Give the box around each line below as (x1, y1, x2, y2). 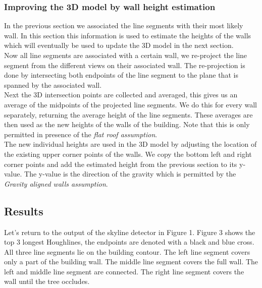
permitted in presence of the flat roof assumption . (4, 129, 158, 139)
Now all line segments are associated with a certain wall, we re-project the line (4, 50, 247, 60)
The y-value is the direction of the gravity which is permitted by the (24, 168, 236, 179)
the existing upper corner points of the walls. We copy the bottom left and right (4, 148, 252, 159)
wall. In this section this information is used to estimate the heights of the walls (4, 30, 251, 40)
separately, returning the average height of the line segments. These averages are (4, 109, 253, 120)
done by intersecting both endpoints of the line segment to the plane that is (4, 70, 238, 80)
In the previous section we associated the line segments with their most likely (4, 20, 243, 31)
